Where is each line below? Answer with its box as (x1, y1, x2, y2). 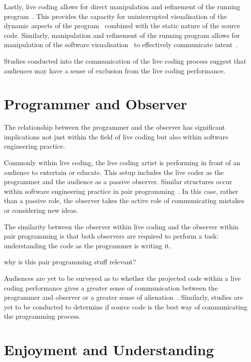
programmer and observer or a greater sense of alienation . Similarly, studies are (4, 292, 243, 302)
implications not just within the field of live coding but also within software (4, 131, 229, 141)
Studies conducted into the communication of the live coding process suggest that (4, 55, 247, 66)
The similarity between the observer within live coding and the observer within (4, 221, 239, 231)
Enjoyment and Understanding (4, 340, 214, 360)
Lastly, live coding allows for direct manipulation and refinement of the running (4, 1, 240, 11)
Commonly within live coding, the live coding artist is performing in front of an (4, 157, 241, 168)
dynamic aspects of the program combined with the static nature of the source (4, 20, 240, 31)
